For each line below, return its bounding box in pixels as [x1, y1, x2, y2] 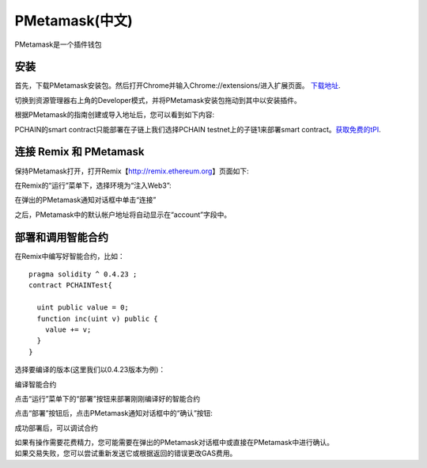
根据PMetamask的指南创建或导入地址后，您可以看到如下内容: [14, 110, 215, 120]
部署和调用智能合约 [14, 230, 108, 244]
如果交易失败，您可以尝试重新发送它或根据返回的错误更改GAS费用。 [14, 448, 237, 458]
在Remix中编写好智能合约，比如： [14, 251, 126, 261]
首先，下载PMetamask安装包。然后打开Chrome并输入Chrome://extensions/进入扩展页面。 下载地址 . [14, 81, 341, 90]
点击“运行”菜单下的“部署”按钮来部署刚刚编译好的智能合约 [14, 394, 201, 403]
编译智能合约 [14, 379, 57, 389]
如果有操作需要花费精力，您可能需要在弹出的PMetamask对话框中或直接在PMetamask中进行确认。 [14, 438, 334, 447]
